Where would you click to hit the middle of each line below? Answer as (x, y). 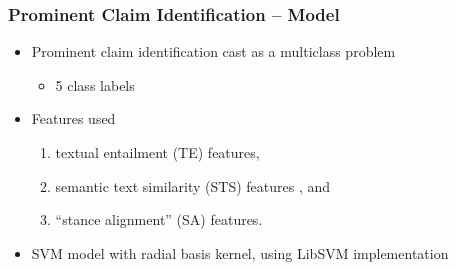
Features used (73, 118)
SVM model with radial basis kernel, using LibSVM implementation (240, 252)
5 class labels (95, 84)
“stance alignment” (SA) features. (159, 219)
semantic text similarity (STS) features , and (193, 185)
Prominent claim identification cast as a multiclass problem (213, 51)
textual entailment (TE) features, (157, 152)
